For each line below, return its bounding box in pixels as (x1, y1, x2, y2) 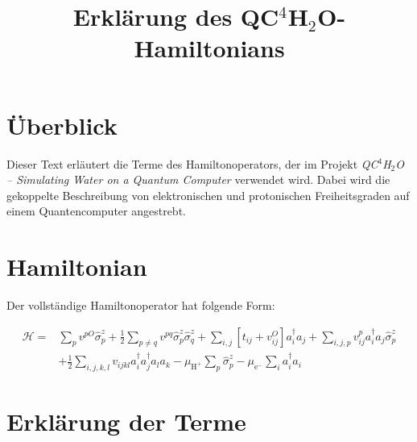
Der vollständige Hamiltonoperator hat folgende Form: (6, 297, 275, 313)
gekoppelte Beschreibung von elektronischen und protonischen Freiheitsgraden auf (6, 186, 410, 203)
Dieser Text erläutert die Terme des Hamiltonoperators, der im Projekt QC (6, 155, 378, 172)
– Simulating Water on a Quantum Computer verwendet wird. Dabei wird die (6, 171, 390, 188)
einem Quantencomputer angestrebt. (6, 202, 186, 219)
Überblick (6, 108, 118, 141)
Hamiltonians (134, 31, 285, 65)
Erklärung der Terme (6, 405, 246, 438)
